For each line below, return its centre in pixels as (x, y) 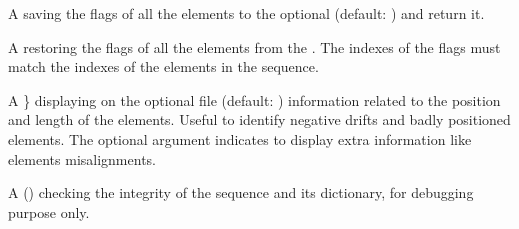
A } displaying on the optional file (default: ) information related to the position (254, 99)
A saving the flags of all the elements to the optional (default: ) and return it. (246, 13)
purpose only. (49, 211)
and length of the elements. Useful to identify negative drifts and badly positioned (259, 119)
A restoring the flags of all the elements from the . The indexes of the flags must (254, 46)
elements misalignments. (82, 158)
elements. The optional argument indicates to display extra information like (240, 138)
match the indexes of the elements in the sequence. (163, 66)
